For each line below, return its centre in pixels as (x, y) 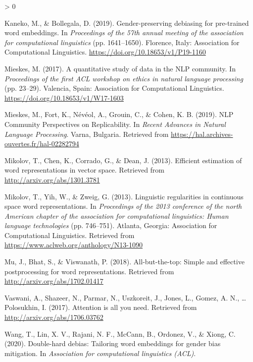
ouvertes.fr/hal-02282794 (42, 144)
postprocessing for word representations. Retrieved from (89, 271)
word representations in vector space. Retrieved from (85, 170)
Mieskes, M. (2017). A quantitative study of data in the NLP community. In (120, 68)
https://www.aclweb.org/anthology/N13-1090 (74, 245)
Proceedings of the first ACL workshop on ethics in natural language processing (124, 78)
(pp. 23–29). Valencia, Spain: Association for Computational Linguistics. (114, 88)
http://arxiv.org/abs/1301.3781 (52, 179)
